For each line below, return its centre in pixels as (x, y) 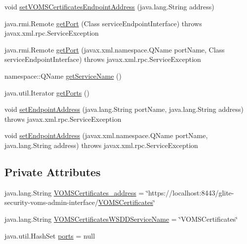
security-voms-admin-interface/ (51, 202)
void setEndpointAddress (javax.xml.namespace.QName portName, (106, 135)
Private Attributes (53, 171)
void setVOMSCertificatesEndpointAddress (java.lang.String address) (109, 6)
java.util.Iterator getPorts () (47, 92)
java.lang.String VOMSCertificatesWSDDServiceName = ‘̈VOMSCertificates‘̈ (121, 219)
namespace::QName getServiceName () (63, 75)
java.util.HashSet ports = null (50, 235)
